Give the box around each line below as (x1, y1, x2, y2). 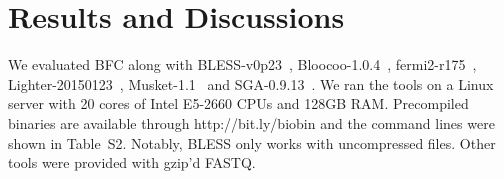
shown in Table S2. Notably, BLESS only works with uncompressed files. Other (8, 132, 496, 153)
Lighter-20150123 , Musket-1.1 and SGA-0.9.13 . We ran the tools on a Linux (8, 73, 494, 94)
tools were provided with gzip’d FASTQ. (8, 152, 256, 173)
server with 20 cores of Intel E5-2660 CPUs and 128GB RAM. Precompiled (8, 93, 469, 114)
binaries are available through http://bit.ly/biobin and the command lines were (8, 112, 495, 133)
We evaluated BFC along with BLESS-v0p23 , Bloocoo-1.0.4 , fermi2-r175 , (8, 54, 477, 75)
